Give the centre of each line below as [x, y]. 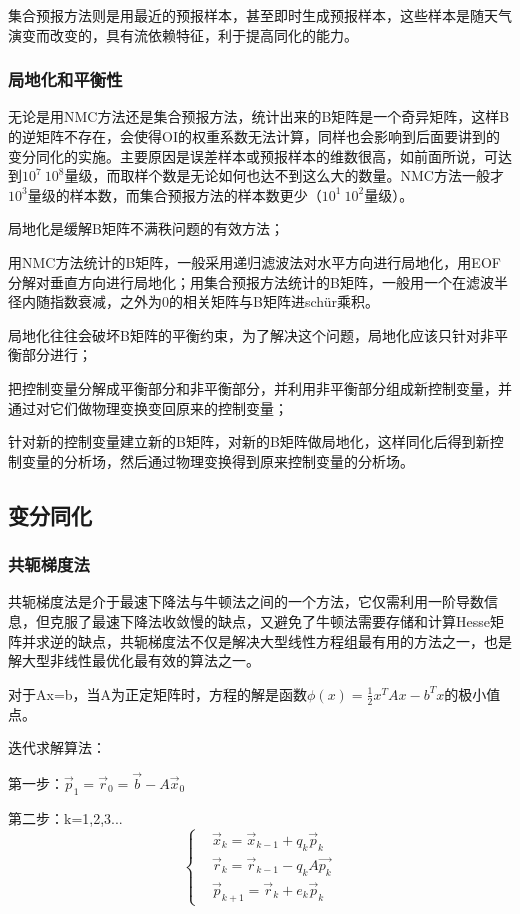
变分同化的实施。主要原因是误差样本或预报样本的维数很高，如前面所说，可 [253, 155]
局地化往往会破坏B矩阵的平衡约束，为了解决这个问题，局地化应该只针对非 [251, 334]
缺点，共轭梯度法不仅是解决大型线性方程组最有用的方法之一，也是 [294, 640]
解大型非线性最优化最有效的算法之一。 [134, 660]
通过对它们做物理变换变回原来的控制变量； [148, 407]
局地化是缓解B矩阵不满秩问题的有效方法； [146, 228]
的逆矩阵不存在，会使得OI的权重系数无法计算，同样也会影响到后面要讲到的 [254, 136]
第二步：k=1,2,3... [65, 817]
